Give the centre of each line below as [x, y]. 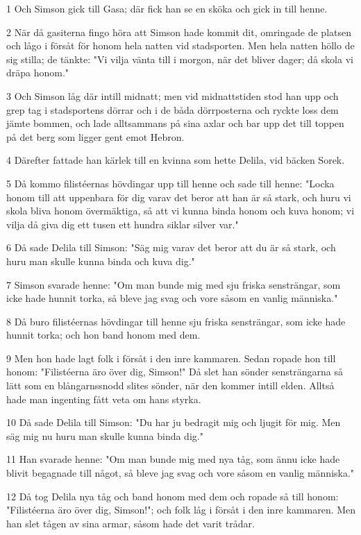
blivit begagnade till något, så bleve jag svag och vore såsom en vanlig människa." [180, 473]
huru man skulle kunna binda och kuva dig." [101, 261]
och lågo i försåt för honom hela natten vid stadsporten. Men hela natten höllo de [180, 45]
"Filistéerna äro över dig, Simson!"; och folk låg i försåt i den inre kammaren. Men [181, 510]
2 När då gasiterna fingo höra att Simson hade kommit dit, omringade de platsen [179, 32]
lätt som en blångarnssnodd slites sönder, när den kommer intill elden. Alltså [170, 385]
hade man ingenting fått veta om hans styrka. [104, 399]
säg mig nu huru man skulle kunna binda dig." [105, 435]
